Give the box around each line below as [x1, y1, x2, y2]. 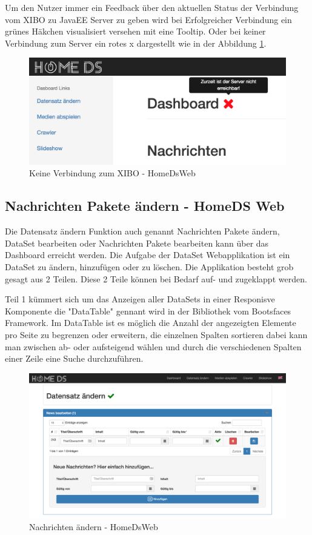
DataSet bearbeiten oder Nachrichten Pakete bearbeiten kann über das [5, 236, 269, 249]
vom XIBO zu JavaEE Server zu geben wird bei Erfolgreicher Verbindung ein [5, 13, 292, 25]
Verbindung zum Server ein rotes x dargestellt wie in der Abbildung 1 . [5, 36, 267, 49]
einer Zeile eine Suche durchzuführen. [5, 352, 144, 365]
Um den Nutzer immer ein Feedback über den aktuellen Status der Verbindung [5, 1, 299, 13]
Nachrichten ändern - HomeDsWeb [29, 520, 158, 533]
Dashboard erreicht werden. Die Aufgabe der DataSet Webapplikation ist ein [5, 248, 290, 261]
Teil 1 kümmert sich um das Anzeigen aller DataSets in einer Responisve [5, 293, 275, 305]
